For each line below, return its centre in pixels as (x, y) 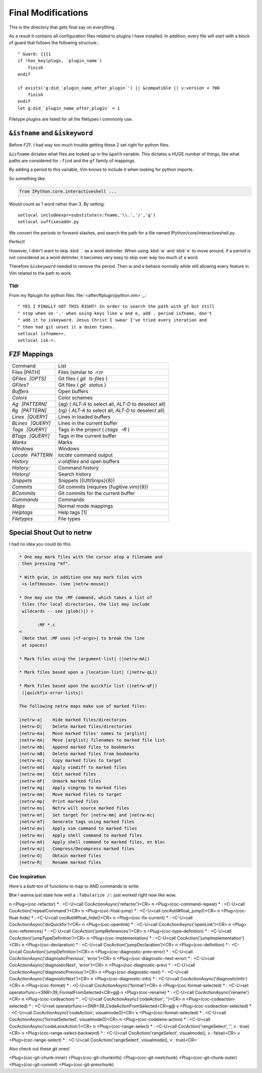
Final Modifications (49, 13)
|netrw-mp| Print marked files (59, 801)
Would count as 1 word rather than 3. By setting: (57, 204)
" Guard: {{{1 (34, 54)
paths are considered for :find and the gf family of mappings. (72, 161)
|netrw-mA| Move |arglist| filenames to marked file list (92, 740)
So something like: (27, 178)
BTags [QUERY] (31, 436)
